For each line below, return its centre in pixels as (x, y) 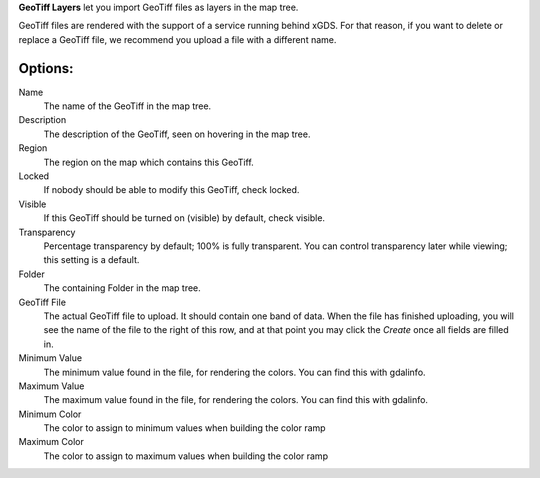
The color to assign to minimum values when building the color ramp (184, 428)
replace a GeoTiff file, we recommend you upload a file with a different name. (177, 39)
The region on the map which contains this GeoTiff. (148, 162)
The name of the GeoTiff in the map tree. (127, 106)
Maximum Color (51, 442)
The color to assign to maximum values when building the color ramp (186, 456)
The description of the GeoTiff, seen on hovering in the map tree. (177, 134)
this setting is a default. (91, 260)
